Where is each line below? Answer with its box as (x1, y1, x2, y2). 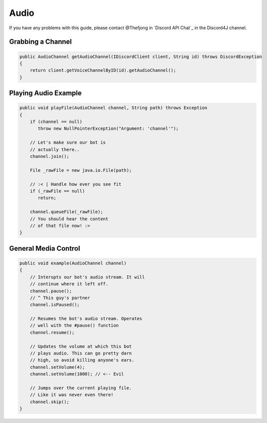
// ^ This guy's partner (30, 295, 90, 301)
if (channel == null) (30, 119, 83, 125)
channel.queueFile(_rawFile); (30, 209, 103, 215)
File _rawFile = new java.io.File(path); (30, 167, 132, 173)
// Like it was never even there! (30, 392, 114, 398)
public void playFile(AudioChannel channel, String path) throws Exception (19, 105, 208, 111)
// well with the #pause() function (30, 322, 119, 328)
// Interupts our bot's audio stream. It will (30, 274, 145, 280)
